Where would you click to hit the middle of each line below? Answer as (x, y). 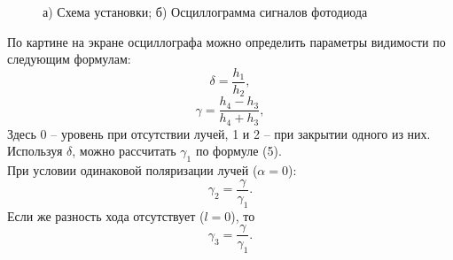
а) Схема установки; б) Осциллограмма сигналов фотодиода (205, 11)
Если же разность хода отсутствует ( (106, 215)
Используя (35, 151)
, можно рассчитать (124, 151)
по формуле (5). (238, 151)
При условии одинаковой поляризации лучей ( (133, 170)
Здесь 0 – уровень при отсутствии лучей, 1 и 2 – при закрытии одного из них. (219, 133)
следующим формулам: (69, 59)
